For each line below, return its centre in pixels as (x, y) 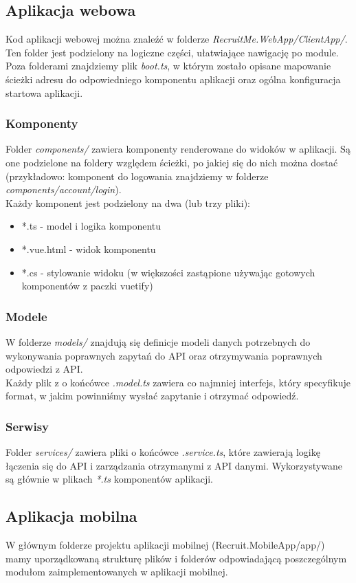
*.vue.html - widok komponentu (89, 249)
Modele (26, 316)
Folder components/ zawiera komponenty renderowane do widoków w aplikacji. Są (178, 149)
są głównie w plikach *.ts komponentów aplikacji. (109, 479)
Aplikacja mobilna (71, 516)
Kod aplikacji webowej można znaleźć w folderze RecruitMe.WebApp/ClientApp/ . (177, 39)
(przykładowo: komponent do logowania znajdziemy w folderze (137, 176)
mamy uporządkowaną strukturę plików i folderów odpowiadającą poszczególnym (176, 558)
